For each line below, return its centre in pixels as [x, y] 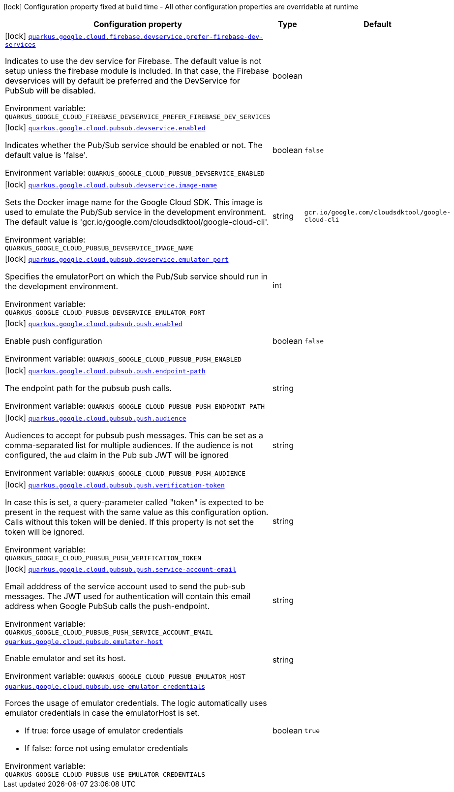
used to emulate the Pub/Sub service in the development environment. [136, 212]
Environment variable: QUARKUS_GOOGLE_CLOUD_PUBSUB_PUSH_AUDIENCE [125, 473]
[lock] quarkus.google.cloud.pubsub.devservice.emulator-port [117, 259]
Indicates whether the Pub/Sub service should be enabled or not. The [134, 145]
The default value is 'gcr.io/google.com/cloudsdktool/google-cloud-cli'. [137, 222]
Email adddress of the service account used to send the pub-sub [125, 586]
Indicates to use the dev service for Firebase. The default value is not [133, 61]
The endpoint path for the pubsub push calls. [88, 388]
